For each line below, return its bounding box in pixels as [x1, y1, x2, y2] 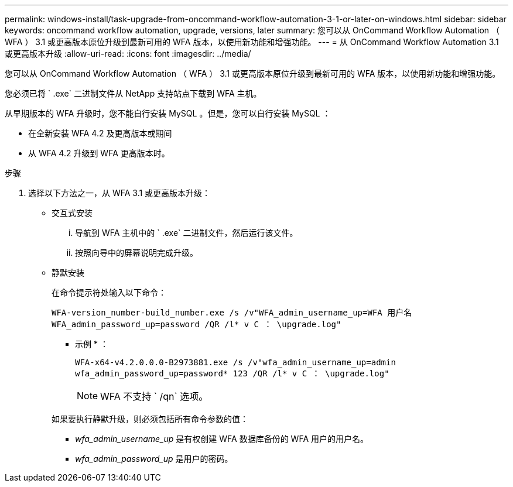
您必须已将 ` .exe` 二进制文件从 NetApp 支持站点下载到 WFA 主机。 [5, 88, 262, 98]
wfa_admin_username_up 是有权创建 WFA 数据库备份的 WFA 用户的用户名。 [75, 434, 369, 444]
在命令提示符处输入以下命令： [52, 287, 166, 297]
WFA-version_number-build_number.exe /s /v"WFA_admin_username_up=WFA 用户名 [52, 308, 412, 317]
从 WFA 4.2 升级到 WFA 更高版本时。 [28, 148, 170, 158]
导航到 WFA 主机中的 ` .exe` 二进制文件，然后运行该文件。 [75, 228, 298, 238]
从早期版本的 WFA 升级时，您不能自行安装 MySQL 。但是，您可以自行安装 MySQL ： [5, 108, 331, 118]
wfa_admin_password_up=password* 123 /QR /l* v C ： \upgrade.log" [75, 369, 389, 378]
